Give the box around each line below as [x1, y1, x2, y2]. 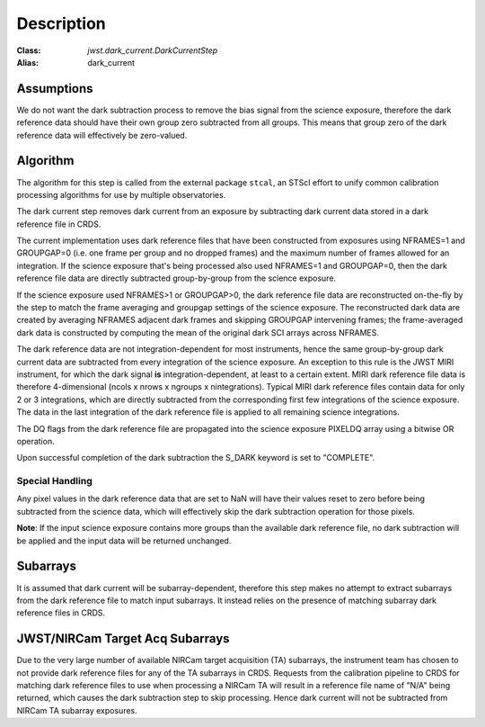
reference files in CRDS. [16, 607, 106, 618]
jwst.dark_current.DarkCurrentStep [87, 45, 218, 56]
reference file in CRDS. [16, 219, 101, 229]
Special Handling [16, 475, 93, 488]
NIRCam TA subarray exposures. [16, 705, 138, 715]
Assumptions [16, 81, 93, 96]
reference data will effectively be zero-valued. [16, 130, 188, 140]
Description [16, 13, 107, 33]
